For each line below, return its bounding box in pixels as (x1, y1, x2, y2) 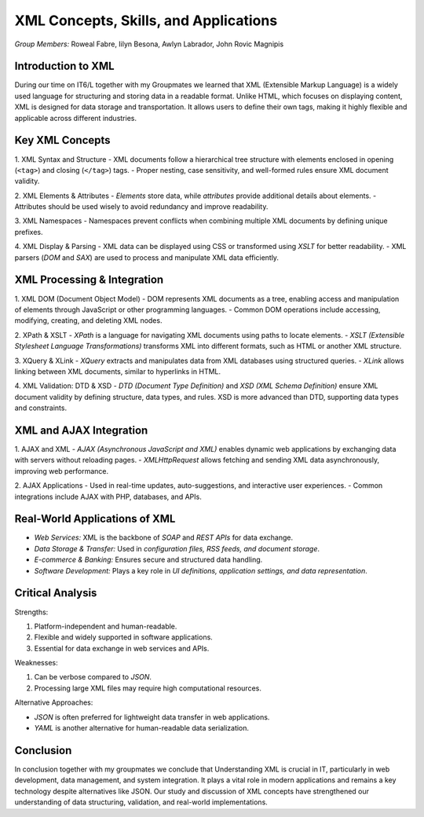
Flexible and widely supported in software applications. (34, 632, 214, 642)
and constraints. (14, 403, 67, 412)
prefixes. (14, 227, 43, 236)
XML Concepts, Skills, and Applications (14, 12, 278, 29)
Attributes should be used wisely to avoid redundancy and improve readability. (14, 202, 269, 211)
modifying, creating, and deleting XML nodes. (14, 316, 163, 325)
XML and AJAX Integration (14, 423, 148, 437)
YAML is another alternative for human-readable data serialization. (34, 724, 250, 733)
